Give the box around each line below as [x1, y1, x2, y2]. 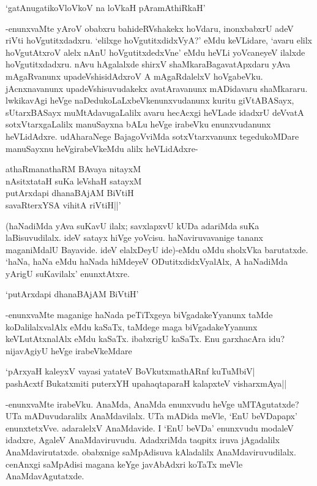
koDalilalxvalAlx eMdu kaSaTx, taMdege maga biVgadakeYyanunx [6, 320, 258, 333]
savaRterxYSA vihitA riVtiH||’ [6, 198, 121, 211]
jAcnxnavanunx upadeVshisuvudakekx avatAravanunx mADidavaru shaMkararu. [6, 82, 308, 94]
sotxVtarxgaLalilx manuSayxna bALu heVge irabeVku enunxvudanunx [6, 118, 271, 131]
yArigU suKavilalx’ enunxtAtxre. [6, 267, 130, 279]
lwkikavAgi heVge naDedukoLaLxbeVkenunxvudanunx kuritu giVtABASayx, [6, 94, 294, 107]
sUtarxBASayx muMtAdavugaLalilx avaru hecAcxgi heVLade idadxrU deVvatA [6, 105, 304, 118]
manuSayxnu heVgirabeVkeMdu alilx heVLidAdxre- [6, 142, 198, 154]
